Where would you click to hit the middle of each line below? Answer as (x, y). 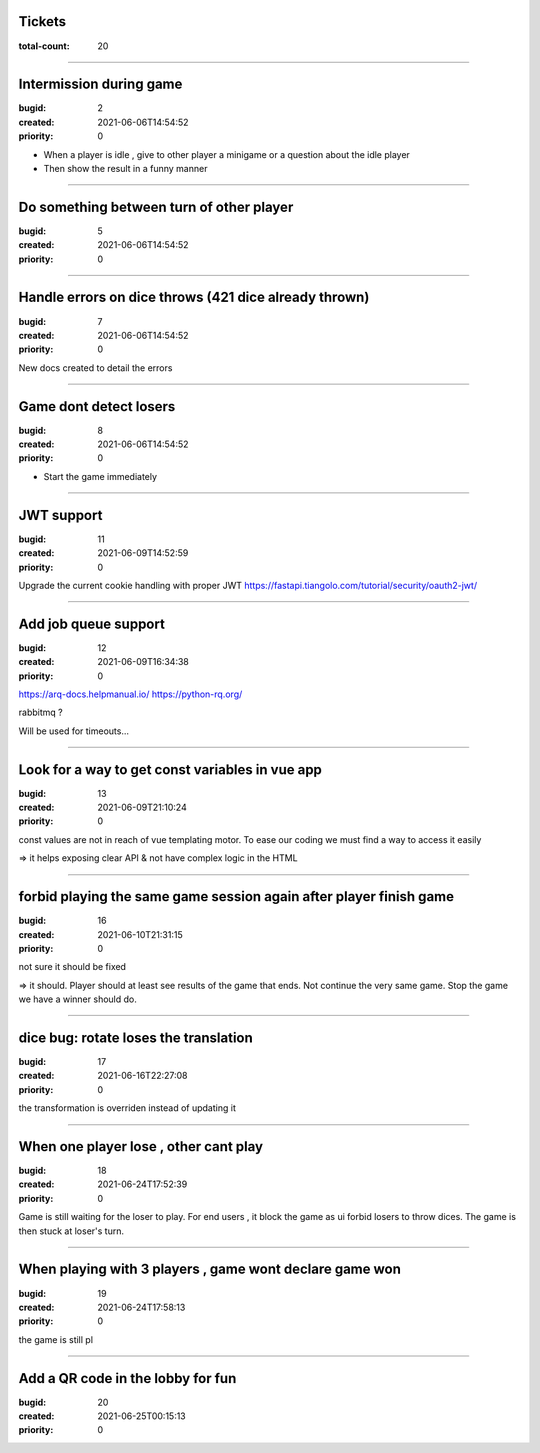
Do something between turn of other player (156, 206)
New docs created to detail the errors (95, 367)
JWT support (60, 515)
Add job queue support (91, 623)
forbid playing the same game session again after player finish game (236, 896)
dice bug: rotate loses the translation (136, 1037)
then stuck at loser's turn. (71, 1231)
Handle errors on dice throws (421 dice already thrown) (194, 297)
